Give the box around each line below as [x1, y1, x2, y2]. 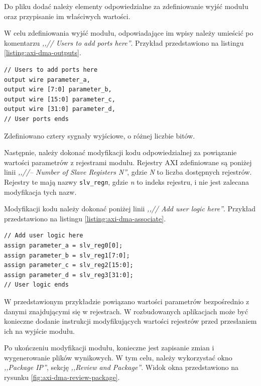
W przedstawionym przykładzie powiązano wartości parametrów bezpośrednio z [4, 296, 249, 306]
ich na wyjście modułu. [4, 325, 75, 336]
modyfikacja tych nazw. [4, 186, 77, 197]
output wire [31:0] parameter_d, [4, 105, 115, 113]
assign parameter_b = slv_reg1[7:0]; [4, 251, 130, 259]
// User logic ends [4, 281, 69, 289]
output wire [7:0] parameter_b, [4, 86, 112, 93]
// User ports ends [4, 115, 69, 122]
